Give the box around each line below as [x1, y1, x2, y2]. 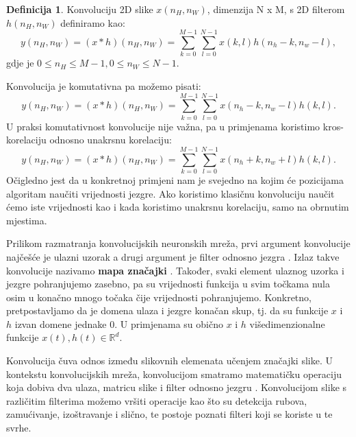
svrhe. [6, 421, 31, 435]
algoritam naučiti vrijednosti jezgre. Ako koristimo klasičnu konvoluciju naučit [6, 186, 335, 200]
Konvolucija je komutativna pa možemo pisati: [6, 78, 201, 93]
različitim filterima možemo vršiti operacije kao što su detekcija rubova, [6, 393, 307, 408]
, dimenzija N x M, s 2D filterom [207, 2, 345, 16]
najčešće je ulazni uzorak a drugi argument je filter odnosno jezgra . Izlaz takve [6, 249, 340, 263]
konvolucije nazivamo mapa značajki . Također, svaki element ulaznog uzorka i [6, 263, 344, 277]
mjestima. [6, 213, 47, 227]
